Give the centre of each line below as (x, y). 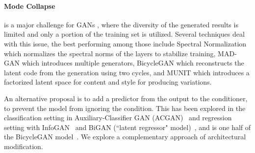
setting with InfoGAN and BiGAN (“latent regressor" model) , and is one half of (127, 127)
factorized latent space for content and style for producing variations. (108, 82)
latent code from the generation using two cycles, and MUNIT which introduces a (127, 72)
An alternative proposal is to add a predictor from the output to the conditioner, (126, 98)
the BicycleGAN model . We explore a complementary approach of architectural (125, 137)
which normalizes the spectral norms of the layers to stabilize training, (110, 53)
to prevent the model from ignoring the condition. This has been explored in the (125, 108)
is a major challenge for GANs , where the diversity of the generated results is (121, 24)
